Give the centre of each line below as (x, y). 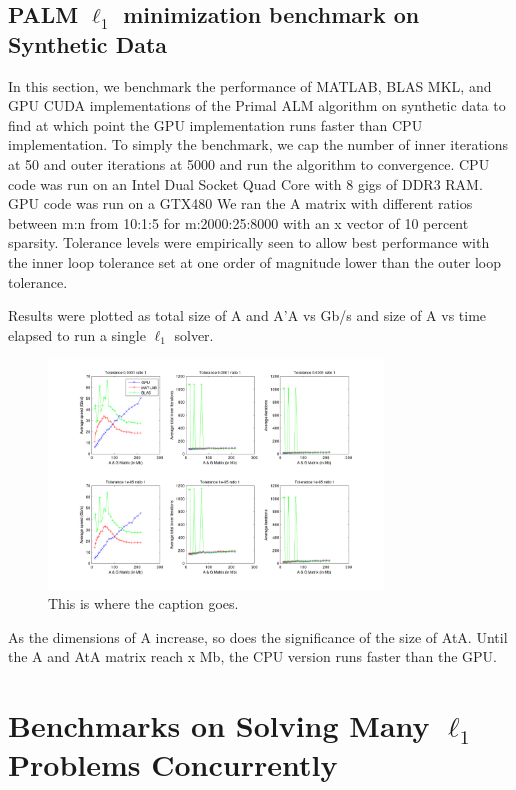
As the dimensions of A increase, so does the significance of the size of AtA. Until (258, 636)
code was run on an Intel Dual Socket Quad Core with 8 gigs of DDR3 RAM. (245, 183)
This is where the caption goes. (143, 603)
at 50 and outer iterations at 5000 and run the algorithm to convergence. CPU (249, 163)
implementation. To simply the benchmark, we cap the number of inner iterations (258, 144)
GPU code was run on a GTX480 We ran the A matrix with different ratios (240, 203)
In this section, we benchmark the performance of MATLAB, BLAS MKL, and (250, 85)
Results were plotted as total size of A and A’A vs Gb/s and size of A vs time (247, 315)
